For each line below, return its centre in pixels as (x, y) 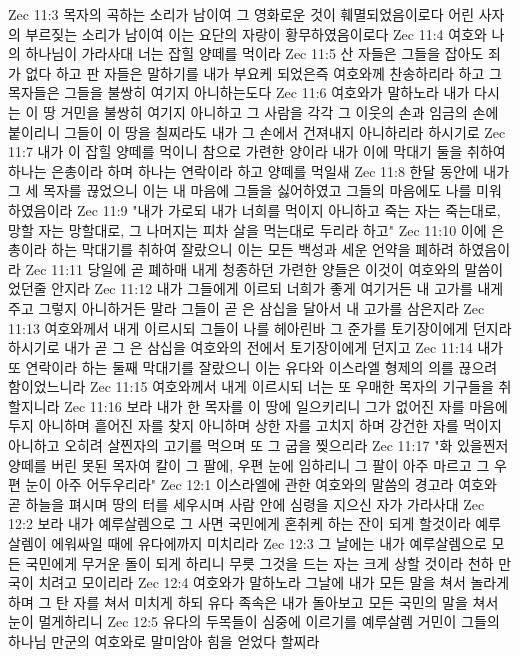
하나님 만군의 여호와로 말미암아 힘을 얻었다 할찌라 (164, 641)
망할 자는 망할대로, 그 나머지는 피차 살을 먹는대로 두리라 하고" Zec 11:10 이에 (247, 229)
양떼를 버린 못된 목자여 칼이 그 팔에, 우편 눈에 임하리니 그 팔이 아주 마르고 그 (249, 464)
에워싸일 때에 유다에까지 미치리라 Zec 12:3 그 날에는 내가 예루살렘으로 (269, 543)
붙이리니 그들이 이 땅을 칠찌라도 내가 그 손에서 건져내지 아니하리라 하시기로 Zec (257, 131)
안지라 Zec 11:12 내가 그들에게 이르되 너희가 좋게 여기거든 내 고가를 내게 (277, 288)
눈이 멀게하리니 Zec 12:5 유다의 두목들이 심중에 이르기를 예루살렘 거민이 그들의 (254, 621)
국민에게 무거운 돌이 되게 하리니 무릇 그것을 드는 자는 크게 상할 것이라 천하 (259, 562)
